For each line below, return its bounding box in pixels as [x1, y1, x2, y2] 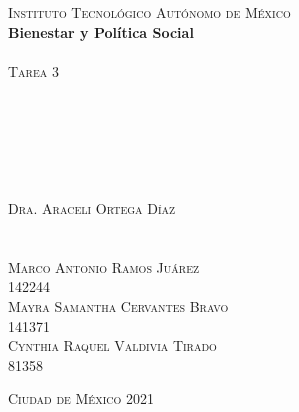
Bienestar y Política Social [8, 21, 194, 42]
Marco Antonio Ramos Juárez [8, 256, 200, 277]
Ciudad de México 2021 [8, 388, 154, 409]
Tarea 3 [8, 60, 59, 81]
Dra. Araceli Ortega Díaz [8, 197, 176, 218]
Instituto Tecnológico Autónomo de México [8, 2, 291, 22]
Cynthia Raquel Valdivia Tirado [8, 335, 217, 356]
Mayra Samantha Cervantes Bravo [8, 295, 229, 316]
